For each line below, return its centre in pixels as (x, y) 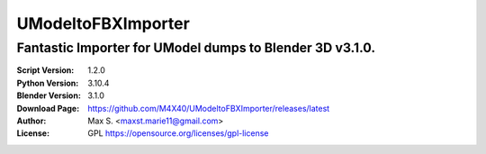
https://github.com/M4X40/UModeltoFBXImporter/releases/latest (209, 108)
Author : (31, 121)
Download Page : (48, 108)
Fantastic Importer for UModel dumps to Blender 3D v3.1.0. (196, 48)
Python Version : (48, 83)
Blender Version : (49, 95)
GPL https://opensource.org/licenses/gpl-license (178, 133)
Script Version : (45, 70)
